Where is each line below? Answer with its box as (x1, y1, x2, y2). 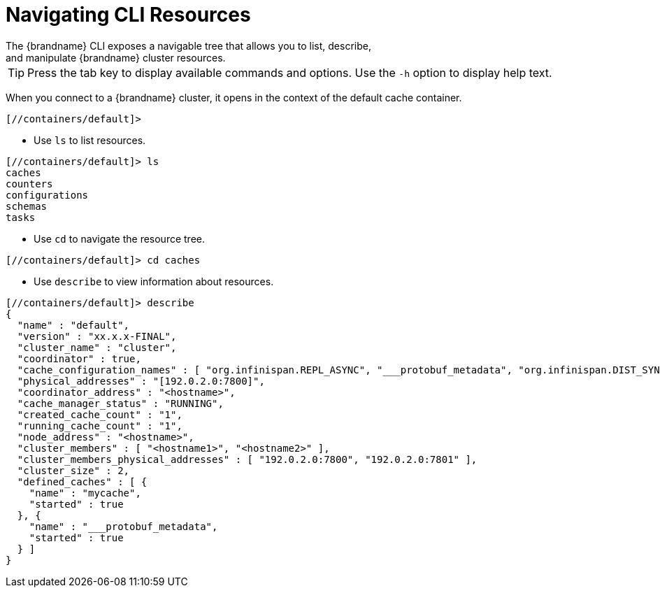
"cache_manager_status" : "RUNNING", (17, 397, 224, 409)
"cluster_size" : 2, (17, 464, 130, 476)
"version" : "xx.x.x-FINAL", (17, 330, 177, 342)
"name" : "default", (17, 319, 130, 331)
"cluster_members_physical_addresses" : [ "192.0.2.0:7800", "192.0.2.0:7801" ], (17, 453, 478, 465)
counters (6, 178, 53, 190)
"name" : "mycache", (29, 487, 141, 499)
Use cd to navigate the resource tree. (34, 232, 206, 245)
